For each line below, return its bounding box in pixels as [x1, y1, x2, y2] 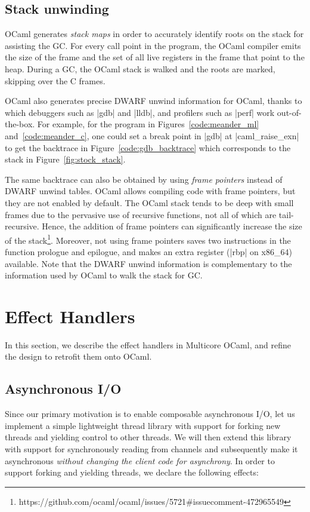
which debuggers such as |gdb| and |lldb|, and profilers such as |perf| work [5, 106, 275, 118]
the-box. [5, 118, 35, 130]
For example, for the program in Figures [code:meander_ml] [37, 118, 259, 130]
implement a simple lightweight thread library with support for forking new [5, 419, 281, 431]
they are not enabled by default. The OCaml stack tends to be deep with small [5, 196, 294, 209]
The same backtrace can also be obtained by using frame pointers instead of [5, 173, 283, 185]
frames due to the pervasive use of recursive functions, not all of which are [5, 208, 277, 220]
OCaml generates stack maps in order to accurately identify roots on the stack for [5, 27, 304, 40]
